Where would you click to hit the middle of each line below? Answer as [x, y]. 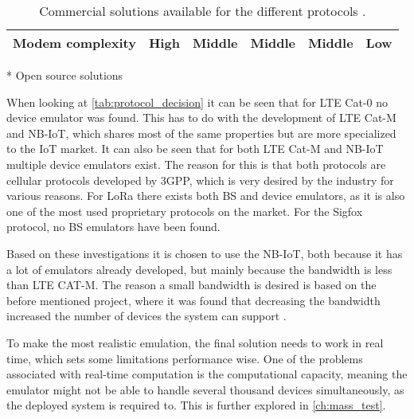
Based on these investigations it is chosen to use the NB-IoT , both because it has [205, 253]
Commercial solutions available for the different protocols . [203, 11]
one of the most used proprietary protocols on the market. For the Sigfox [185, 211]
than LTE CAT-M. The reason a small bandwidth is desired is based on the [191, 285]
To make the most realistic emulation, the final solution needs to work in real [195, 342]
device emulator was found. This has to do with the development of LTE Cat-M [201, 117]
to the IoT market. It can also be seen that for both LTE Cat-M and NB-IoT [195, 149]
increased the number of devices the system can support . [146, 316]
